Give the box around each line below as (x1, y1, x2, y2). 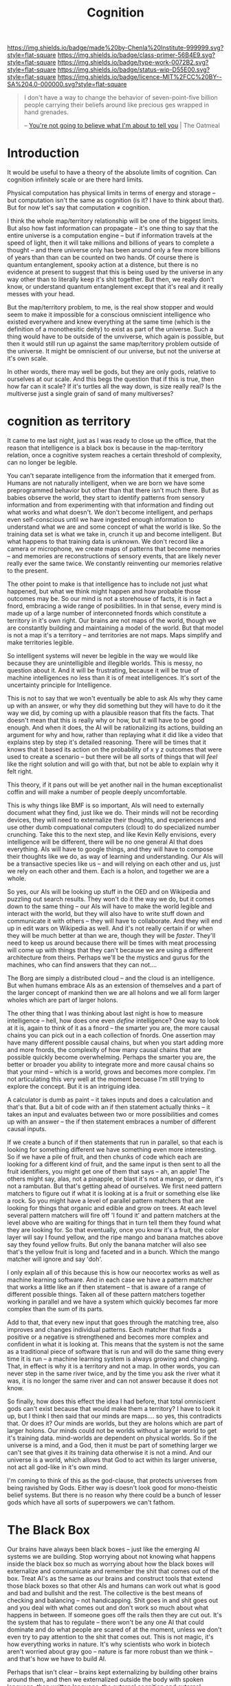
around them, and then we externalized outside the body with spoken (7, 1676, 204, 1683)
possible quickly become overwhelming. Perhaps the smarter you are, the (7, 1053, 217, 1062)
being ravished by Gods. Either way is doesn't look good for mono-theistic (7, 1484, 218, 1492)
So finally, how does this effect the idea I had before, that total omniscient (7, 1397, 216, 1405)
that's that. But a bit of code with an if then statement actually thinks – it (7, 1103, 210, 1111)
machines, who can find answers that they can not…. (7, 961, 157, 969)
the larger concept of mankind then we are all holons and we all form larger (7, 989, 220, 997)
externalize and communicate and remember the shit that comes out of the (7, 1567, 219, 1575)
